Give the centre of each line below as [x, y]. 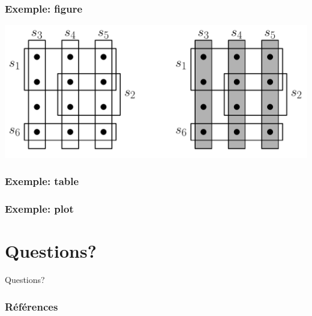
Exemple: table [42, 181]
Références [31, 306]
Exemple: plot [39, 209]
